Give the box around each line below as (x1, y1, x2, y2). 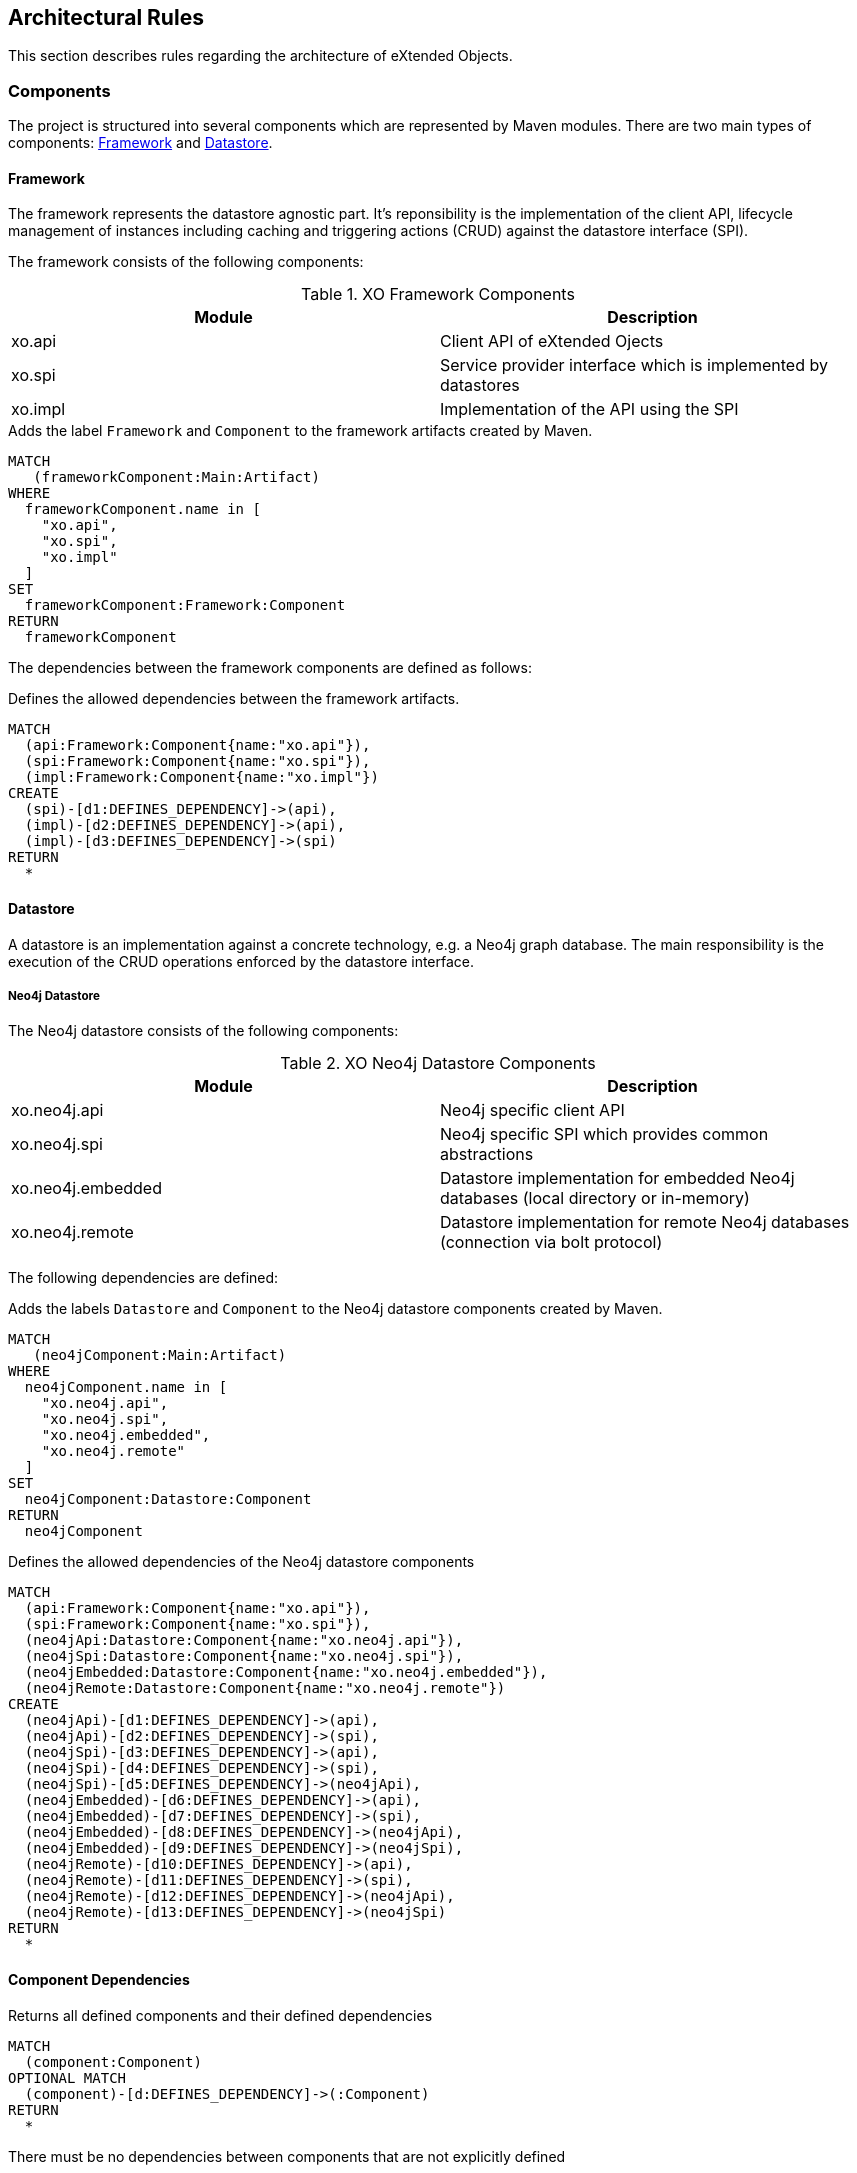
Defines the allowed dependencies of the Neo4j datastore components (8, 1553, 475, 1571)
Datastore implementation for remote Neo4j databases (440, 1212, 850, 1233)
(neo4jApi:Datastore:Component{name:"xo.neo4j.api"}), (24, 1632, 464, 1649)
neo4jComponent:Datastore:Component (24, 1491, 312, 1508)
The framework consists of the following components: (8, 253, 364, 271)
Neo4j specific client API (440, 1100, 625, 1121)
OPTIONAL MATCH (8, 2069, 127, 2086)
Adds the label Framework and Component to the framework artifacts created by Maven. (8, 422, 593, 440)
